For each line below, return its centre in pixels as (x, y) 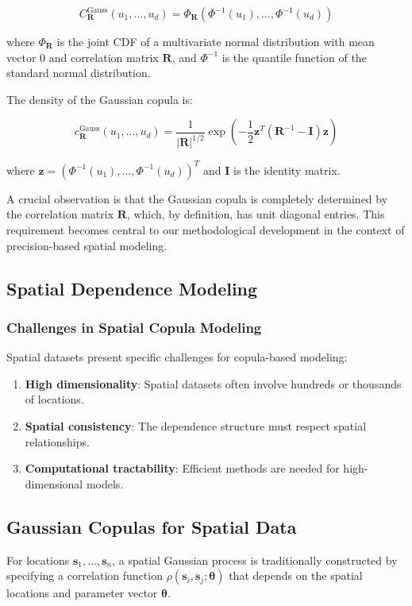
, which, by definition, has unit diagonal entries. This (256, 214)
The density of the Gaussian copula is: (100, 99)
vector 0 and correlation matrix (83, 57)
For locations (38, 560)
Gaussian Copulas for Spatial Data (152, 526)
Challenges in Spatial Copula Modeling (134, 327)
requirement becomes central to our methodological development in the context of (206, 230)
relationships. (57, 441)
